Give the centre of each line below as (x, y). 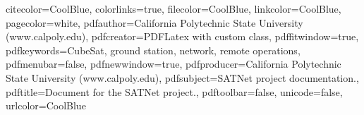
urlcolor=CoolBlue (46, 105)
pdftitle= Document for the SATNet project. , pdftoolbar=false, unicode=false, (174, 91)
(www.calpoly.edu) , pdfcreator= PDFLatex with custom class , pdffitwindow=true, (182, 36)
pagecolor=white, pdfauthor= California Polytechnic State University (154, 22)
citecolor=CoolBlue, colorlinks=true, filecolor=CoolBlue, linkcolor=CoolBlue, (174, 8)
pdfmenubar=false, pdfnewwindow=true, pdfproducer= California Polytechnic (174, 64)
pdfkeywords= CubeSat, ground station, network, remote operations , (153, 50)
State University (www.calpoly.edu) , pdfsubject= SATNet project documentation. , (182, 77)
